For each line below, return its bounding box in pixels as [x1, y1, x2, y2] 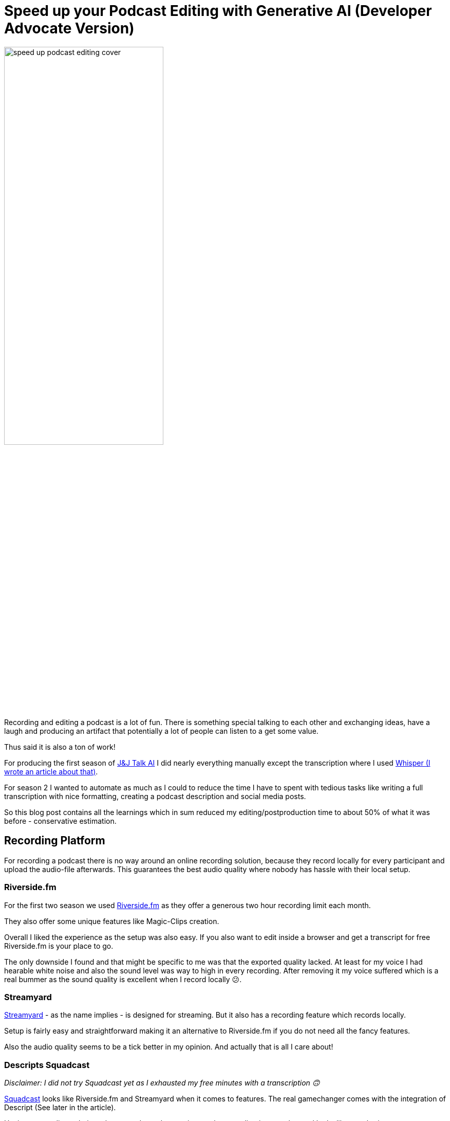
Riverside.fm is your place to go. [4, 941, 114, 950]
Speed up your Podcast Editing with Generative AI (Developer [4, 2, 432, 20]
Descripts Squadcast [4, 1059, 90, 1070]
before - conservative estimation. [4, 816, 117, 825]
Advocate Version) [4, 20, 135, 37]
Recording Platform [4, 834, 105, 847]
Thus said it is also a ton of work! [4, 742, 116, 751]
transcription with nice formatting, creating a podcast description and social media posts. [4, 791, 306, 801]
